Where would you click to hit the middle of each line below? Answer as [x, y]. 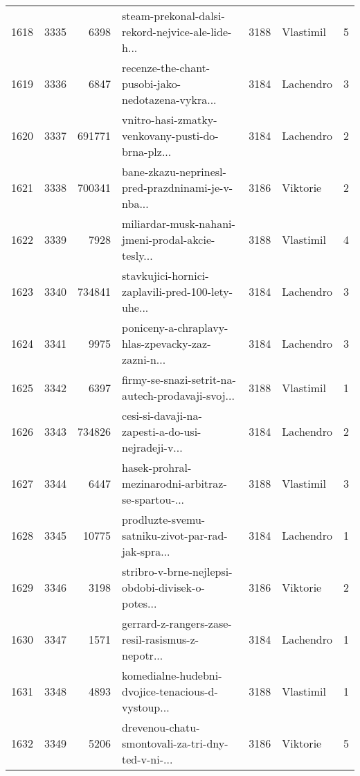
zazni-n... [144, 359]
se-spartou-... [153, 499]
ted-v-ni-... [147, 759]
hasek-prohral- [157, 467]
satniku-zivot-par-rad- [175, 535]
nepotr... [143, 655]
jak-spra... [146, 551]
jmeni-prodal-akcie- [169, 239]
